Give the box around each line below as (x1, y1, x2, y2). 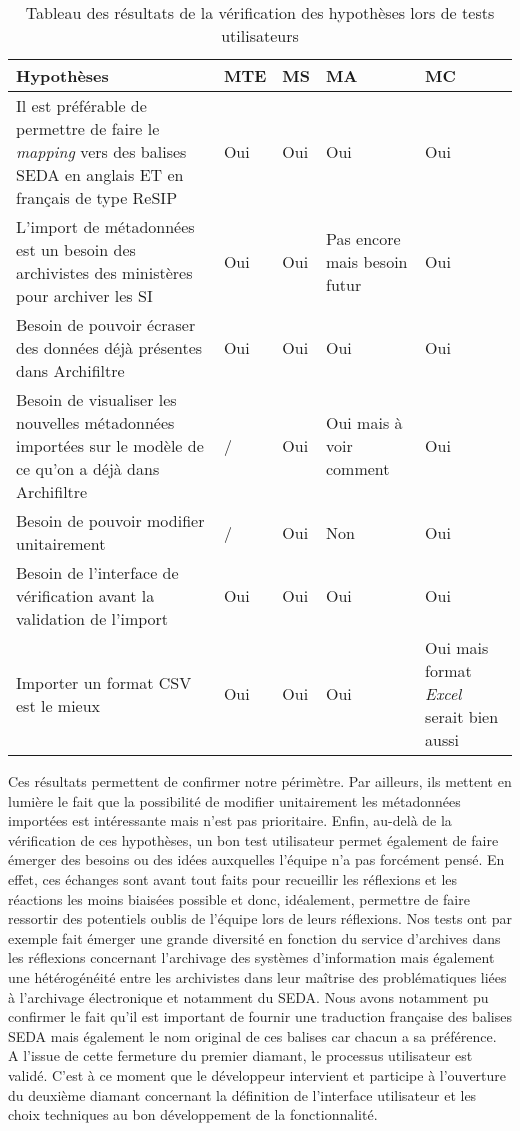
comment (326, 457, 390, 480)
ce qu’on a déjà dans (16, 457, 160, 480)
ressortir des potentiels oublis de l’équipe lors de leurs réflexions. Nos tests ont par (8, 908, 512, 929)
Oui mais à (326, 411, 403, 434)
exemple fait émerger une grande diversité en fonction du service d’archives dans (8, 927, 501, 948)
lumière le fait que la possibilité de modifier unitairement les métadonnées (8, 790, 461, 811)
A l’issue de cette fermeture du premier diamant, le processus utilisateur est (8, 1045, 473, 1066)
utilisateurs (221, 24, 299, 47)
